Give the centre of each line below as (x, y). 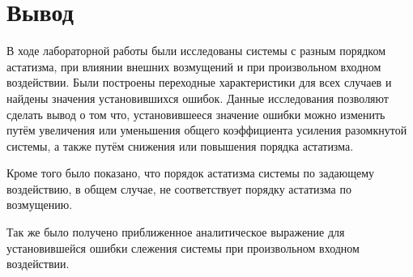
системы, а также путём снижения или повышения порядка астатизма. (180, 145)
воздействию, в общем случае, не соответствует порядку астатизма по (179, 188)
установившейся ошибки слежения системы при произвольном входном (183, 247)
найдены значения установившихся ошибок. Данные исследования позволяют (198, 98)
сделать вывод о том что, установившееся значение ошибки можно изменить (196, 114)
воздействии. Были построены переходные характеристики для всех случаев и (199, 82)
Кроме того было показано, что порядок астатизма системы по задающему (191, 173)
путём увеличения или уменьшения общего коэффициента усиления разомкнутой (207, 130)
